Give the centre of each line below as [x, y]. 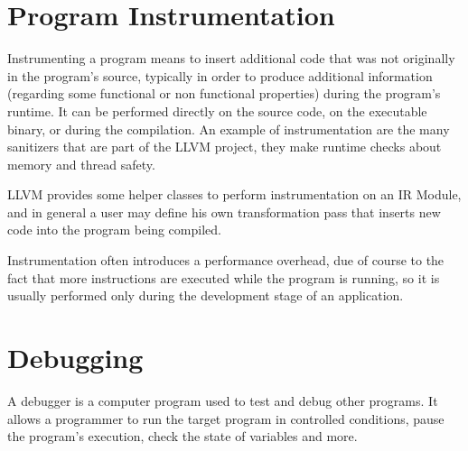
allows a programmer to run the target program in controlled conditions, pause [226, 418]
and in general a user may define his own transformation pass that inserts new [224, 212]
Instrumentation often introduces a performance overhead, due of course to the [226, 260]
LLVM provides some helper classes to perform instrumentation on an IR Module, [234, 194]
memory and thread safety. [81, 164]
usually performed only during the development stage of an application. [206, 295]
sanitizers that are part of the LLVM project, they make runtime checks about [225, 147]
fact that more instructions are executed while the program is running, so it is [224, 277]
